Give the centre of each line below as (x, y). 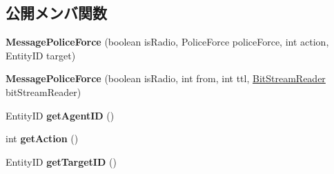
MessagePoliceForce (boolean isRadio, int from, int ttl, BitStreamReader (166, 78)
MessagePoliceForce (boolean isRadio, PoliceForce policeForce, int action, (167, 42)
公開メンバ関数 (56, 13)
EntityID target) (41, 55)
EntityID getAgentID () (60, 115)
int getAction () (42, 138)
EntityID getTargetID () (61, 161)
